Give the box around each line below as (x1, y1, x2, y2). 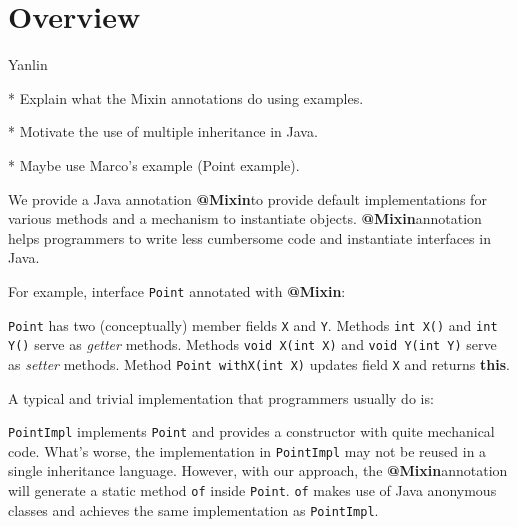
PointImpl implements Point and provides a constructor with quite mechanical (8, 421, 495, 442)
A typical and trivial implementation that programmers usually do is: (8, 387, 434, 408)
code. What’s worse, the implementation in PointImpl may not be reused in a (8, 440, 487, 461)
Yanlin (8, 54, 48, 75)
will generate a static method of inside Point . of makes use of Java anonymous (8, 480, 497, 500)
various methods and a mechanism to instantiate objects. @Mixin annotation (8, 208, 482, 229)
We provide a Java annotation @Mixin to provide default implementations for (8, 188, 487, 209)
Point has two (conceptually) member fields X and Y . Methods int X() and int (8, 314, 498, 335)
